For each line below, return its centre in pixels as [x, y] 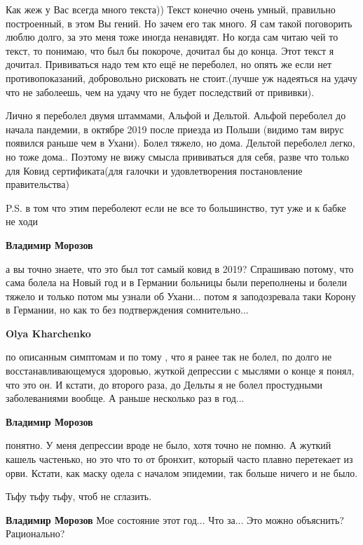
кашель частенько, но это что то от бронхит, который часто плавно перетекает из [179, 459]
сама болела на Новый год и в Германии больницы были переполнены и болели [177, 282]
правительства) [37, 184]
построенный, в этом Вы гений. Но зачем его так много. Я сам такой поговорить [179, 23]
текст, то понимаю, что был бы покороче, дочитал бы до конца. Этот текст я [170, 50]
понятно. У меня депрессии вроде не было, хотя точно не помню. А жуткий [169, 445]
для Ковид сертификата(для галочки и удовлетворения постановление [154, 170]
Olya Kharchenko [48, 333]
